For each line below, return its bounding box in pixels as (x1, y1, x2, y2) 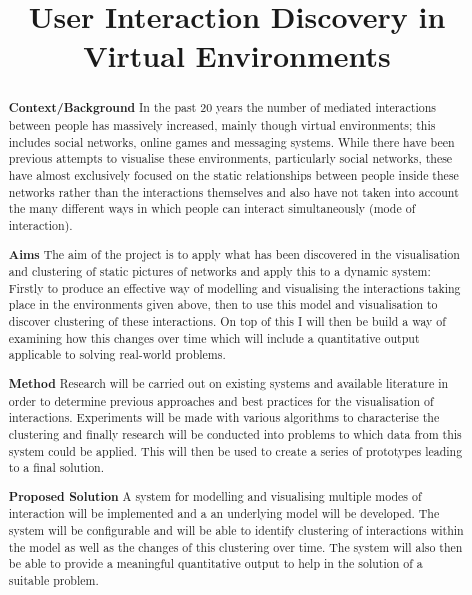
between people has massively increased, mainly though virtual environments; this (8, 117, 436, 134)
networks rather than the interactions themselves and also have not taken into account (8, 183, 459, 200)
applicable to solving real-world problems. (8, 346, 226, 363)
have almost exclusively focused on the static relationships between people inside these (8, 166, 459, 183)
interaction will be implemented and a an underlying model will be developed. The (8, 505, 440, 522)
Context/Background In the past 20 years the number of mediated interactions (8, 99, 436, 117)
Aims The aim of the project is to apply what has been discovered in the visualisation (8, 245, 460, 263)
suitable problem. (8, 572, 99, 589)
